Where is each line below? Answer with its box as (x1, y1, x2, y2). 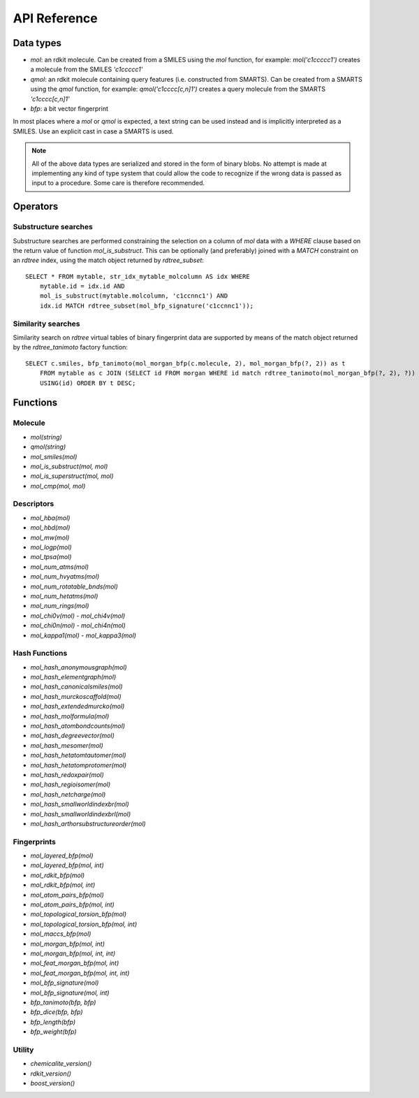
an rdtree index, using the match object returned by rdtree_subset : (13, 256, 204, 265)
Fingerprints (13, 837, 56, 846)
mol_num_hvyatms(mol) (30, 572, 100, 581)
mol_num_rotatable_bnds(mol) (30, 582, 119, 591)
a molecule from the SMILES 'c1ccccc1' (30, 65, 143, 73)
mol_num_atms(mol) (30, 563, 89, 571)
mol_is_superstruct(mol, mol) (30, 472, 115, 480)
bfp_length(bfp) (30, 1018, 76, 1026)
